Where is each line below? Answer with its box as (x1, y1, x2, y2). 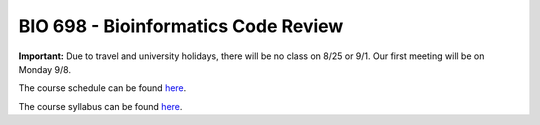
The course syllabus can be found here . (18, 100, 183, 112)
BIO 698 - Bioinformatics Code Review (18, 15, 344, 37)
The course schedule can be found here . (18, 82, 187, 94)
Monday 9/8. (18, 63, 72, 75)
